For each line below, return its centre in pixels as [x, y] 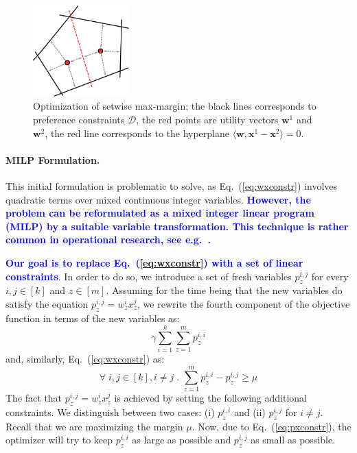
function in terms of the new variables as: [93, 318]
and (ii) [250, 412]
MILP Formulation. [53, 159]
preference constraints [79, 120]
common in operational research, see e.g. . [108, 240]
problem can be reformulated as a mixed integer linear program [160, 213]
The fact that [34, 398]
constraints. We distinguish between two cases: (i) [110, 412]
